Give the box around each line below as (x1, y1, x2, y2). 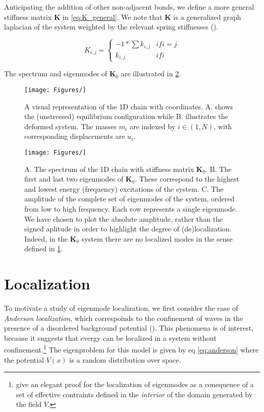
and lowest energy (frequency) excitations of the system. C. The (24, 183, 223, 194)
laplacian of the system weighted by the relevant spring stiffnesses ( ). (4, 21, 218, 32)
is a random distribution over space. (69, 354, 181, 365)
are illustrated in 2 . (121, 68, 181, 79)
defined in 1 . (24, 243, 63, 254)
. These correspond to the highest (135, 173, 239, 184)
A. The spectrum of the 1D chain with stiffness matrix (24, 163, 194, 174)
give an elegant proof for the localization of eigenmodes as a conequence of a (16, 379, 254, 390)
